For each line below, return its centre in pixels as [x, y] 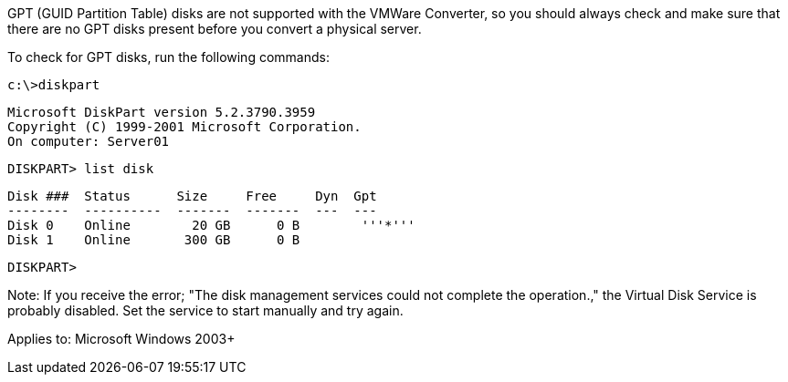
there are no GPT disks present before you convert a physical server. [215, 29]
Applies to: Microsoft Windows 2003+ [121, 339]
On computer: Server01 [89, 141]
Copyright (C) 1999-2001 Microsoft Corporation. [184, 127]
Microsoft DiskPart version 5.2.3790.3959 [162, 112]
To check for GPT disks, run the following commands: [168, 57]
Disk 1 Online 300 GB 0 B [154, 240]
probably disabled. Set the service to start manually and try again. [205, 310]
